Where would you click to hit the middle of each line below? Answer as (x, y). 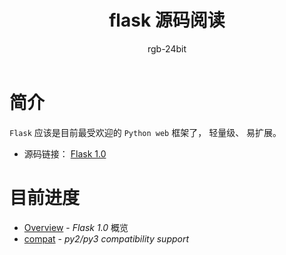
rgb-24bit (167, 48)
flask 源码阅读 (167, 20)
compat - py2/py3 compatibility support (106, 238)
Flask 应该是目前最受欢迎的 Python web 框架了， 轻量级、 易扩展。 (145, 132)
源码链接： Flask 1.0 (65, 153)
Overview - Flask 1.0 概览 (76, 227)
